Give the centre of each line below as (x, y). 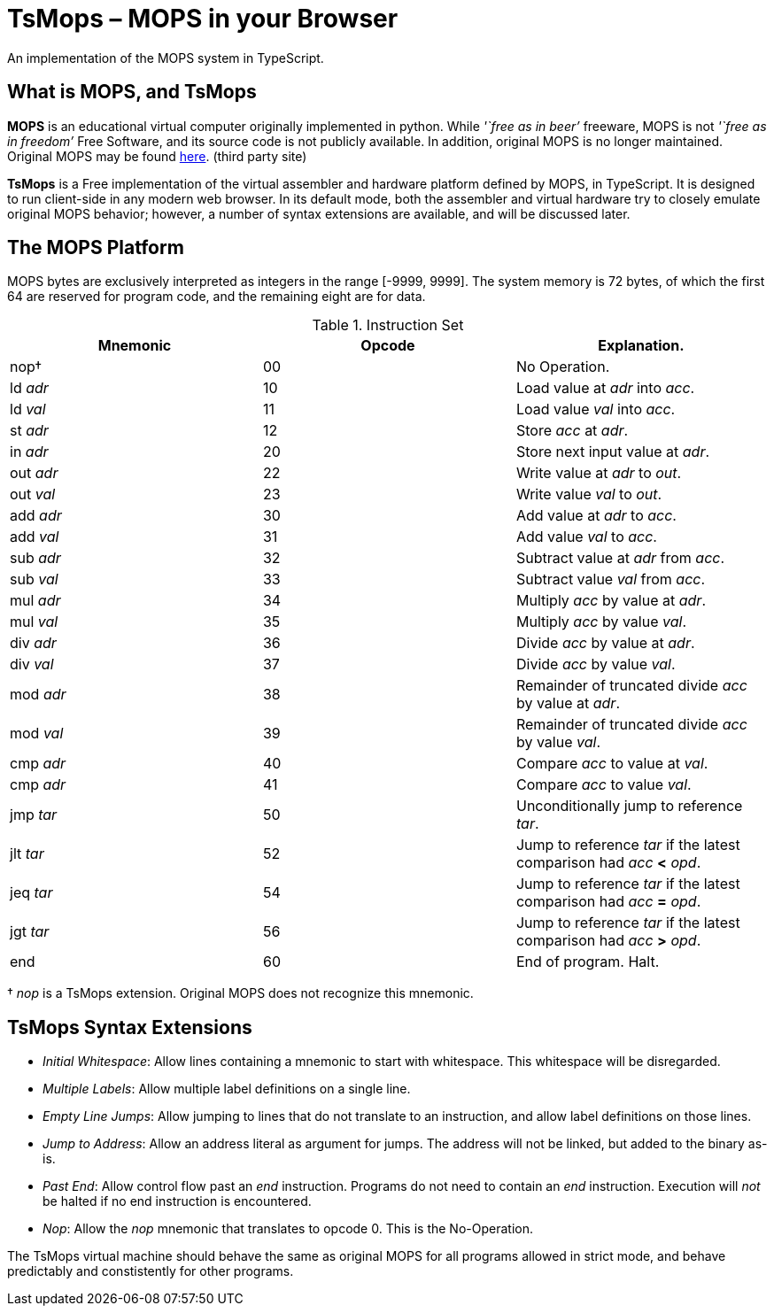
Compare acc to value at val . (612, 764)
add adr (36, 516)
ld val (28, 409)
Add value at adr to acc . (596, 516)
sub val (34, 579)
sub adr (35, 558)
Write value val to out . (589, 494)
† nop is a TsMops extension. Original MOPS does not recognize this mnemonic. (240, 993)
